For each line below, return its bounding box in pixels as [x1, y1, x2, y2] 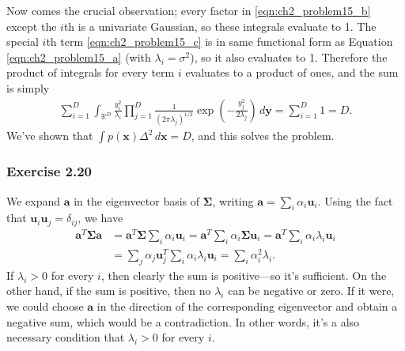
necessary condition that [6, 329, 125, 345]
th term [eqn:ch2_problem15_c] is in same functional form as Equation [46, 33, 393, 50]
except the [6, 17, 57, 34]
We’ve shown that [6, 127, 93, 144]
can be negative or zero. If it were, [228, 282, 395, 299]
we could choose [6, 297, 84, 314]
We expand [6, 192, 61, 209]
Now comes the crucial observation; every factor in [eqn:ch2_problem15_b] [6, 2, 371, 18]
